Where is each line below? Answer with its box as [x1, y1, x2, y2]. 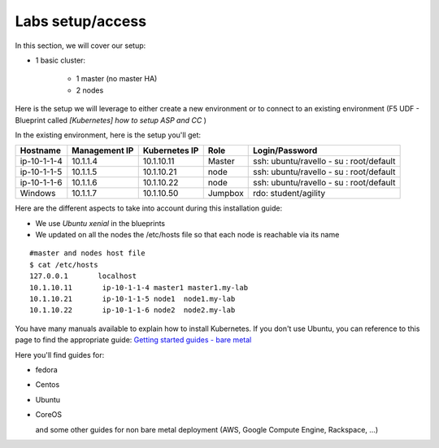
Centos [35, 380, 60, 389]
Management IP [72, 145, 134, 156]
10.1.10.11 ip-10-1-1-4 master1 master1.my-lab [29, 283, 248, 292]
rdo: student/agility [253, 188, 325, 199]
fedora [35, 364, 59, 374]
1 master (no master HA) [76, 74, 158, 84]
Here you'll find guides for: [15, 350, 105, 359]
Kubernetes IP [142, 145, 199, 156]
